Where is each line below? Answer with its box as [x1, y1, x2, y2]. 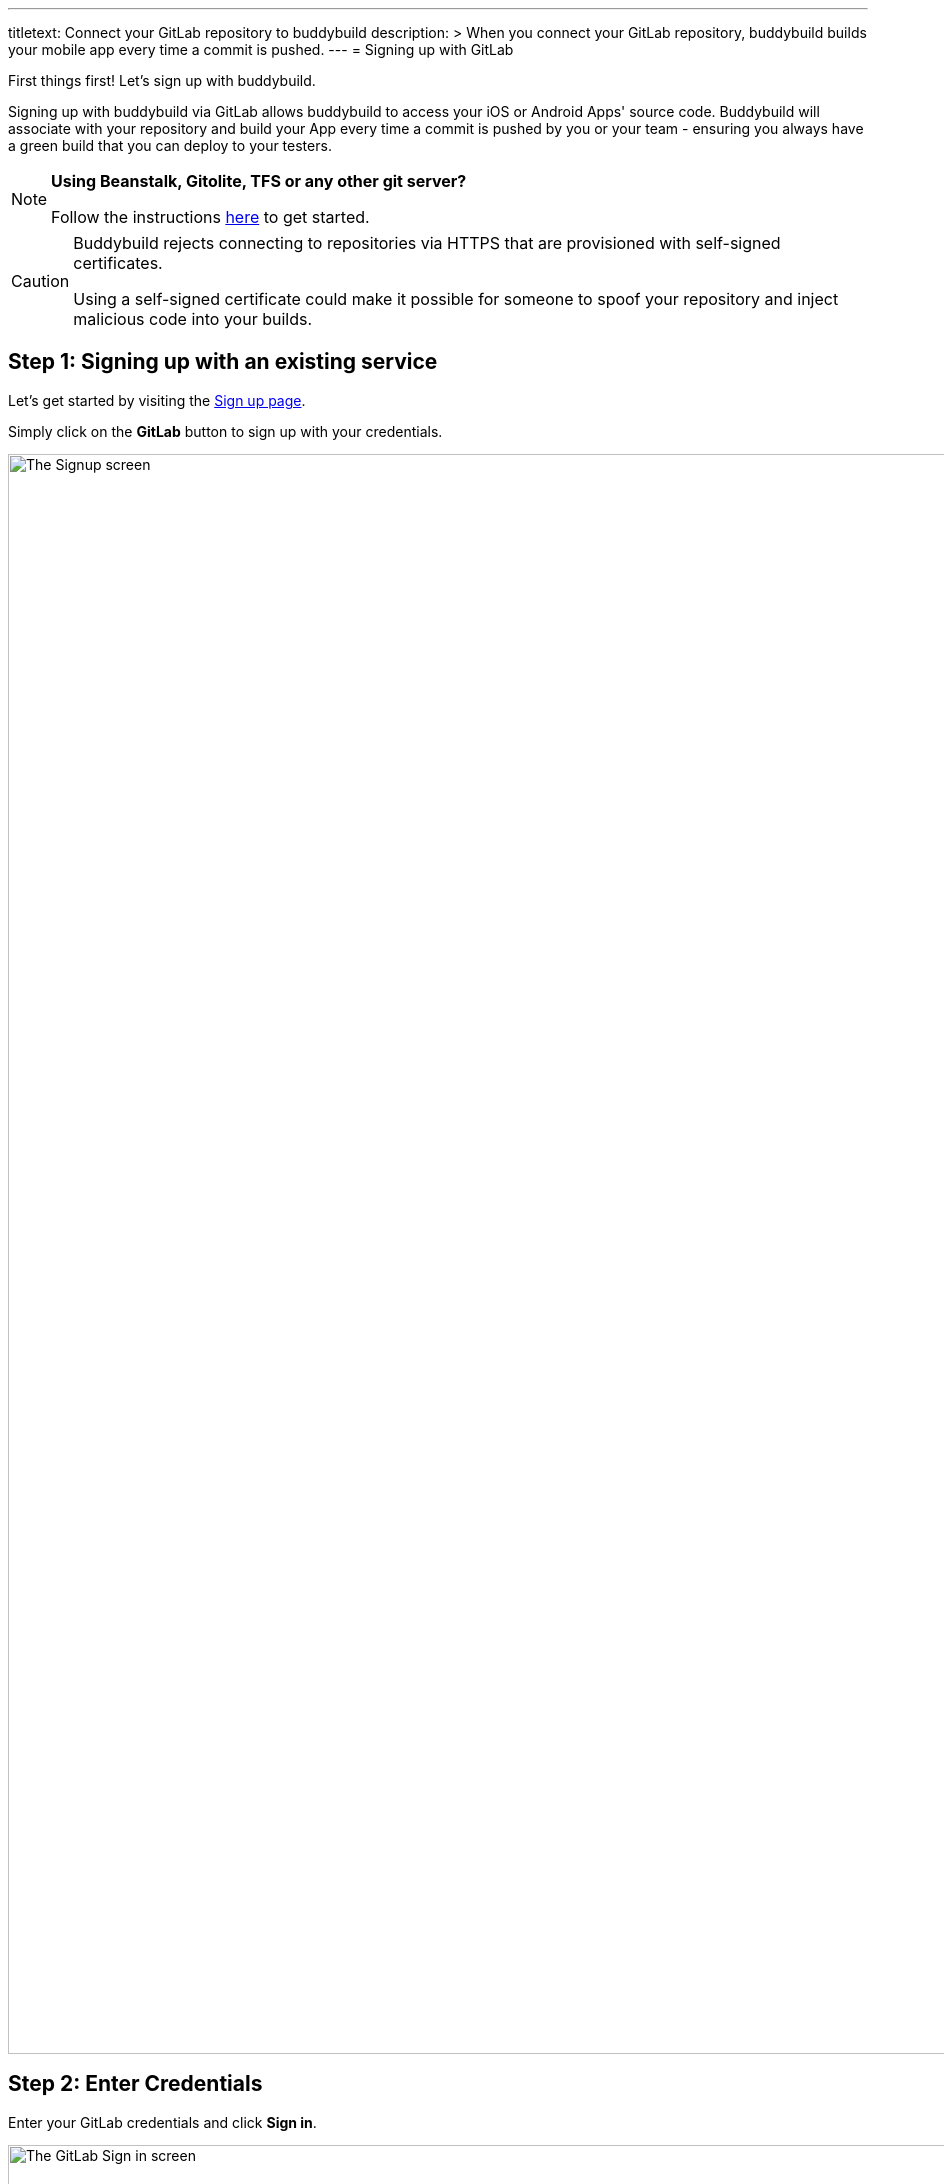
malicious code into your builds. [73, 309, 313, 329]
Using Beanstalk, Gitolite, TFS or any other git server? [51, 171, 467, 191]
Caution [11, 271, 70, 291]
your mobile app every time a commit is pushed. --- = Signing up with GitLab [8, 41, 514, 58]
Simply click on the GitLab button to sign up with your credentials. [8, 422, 443, 440]
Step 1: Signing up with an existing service [8, 349, 438, 375]
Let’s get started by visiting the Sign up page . [8, 391, 306, 409]
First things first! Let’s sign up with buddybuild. [8, 72, 316, 89]
